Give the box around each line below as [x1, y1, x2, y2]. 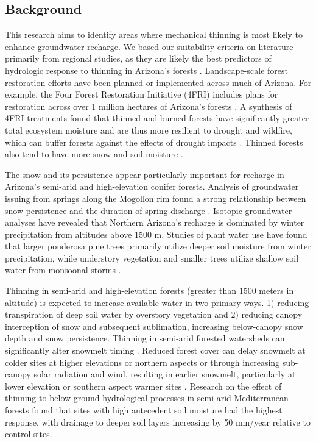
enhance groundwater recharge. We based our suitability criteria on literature [5, 40, 293, 52]
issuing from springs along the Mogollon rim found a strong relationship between [5, 191, 306, 204]
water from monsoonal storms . [5, 263, 121, 276]
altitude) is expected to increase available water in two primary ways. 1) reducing [5, 296, 309, 308]
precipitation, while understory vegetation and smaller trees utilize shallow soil [5, 251, 299, 264]
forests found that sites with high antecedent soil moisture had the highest [5, 404, 283, 416]
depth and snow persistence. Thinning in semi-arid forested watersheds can [5, 332, 285, 344]
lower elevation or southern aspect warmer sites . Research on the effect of [5, 379, 282, 392]
